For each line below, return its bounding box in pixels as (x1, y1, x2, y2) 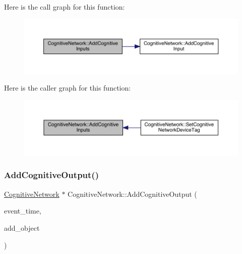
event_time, (4, 205, 41, 216)
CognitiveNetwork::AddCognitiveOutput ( (68, 188, 197, 199)
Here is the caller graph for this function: (4, 82, 131, 93)
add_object (4, 222, 40, 233)
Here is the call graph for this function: (4, 2, 125, 12)
